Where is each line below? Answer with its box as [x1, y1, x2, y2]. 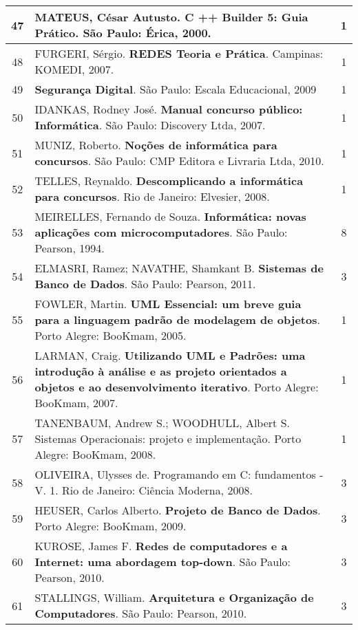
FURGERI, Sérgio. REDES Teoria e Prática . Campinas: [34, 45, 324, 61]
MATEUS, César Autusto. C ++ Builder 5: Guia [34, 9, 308, 25]
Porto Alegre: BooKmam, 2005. [34, 327, 187, 343]
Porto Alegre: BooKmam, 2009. [34, 518, 187, 534]
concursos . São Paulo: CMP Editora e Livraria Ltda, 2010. [34, 153, 324, 169]
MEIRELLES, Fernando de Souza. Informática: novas [34, 208, 306, 224]
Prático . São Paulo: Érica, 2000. [34, 25, 211, 41]
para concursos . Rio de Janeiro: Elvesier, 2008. [34, 188, 270, 204]
